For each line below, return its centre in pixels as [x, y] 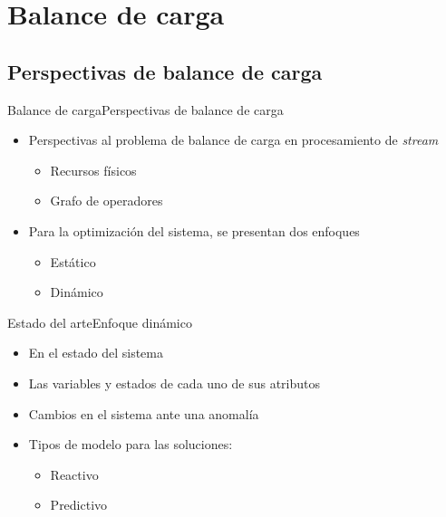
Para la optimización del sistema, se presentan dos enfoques [194, 230]
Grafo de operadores [107, 201]
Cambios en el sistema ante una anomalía [144, 413]
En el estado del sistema [96, 353]
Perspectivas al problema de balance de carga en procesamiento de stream [233, 140]
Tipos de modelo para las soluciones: [131, 444]
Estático [73, 261]
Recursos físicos [93, 170]
